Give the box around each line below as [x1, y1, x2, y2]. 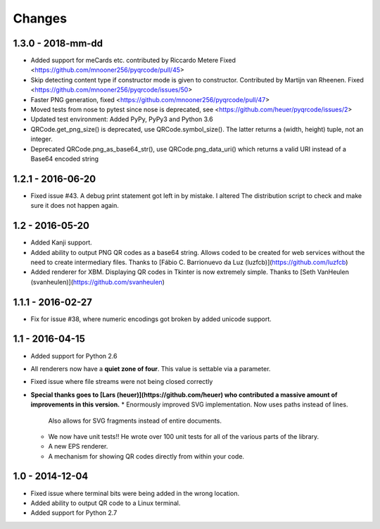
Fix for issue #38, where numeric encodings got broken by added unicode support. [30, 314, 272, 323]
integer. [30, 135, 53, 144]
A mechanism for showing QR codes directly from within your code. [48, 452, 245, 461]
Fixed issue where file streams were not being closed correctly [30, 378, 213, 386]
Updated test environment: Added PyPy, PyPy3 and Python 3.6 [30, 115, 214, 123]
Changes [13, 11, 67, 26]
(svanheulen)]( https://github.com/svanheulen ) [30, 278, 165, 286]
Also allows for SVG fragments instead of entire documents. [48, 416, 222, 425]
